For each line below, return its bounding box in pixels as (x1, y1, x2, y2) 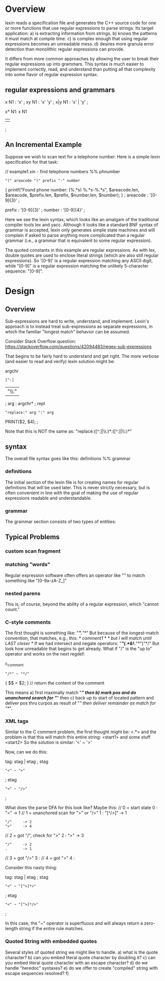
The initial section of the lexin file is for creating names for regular (5, 479, 139, 485)
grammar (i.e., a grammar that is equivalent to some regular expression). (5, 237, 152, 243)
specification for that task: (5, 159, 58, 165)
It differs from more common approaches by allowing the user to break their (5, 55, 159, 61)
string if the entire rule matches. (19, 926, 84, 932)
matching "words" (5, 561, 51, 568)
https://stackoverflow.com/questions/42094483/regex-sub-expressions (5, 343, 152, 349)
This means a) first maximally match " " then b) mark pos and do (5, 689, 136, 696)
